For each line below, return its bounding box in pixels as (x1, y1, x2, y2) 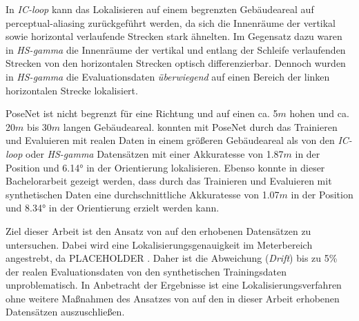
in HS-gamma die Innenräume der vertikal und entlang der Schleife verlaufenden (6, 42, 346, 56)
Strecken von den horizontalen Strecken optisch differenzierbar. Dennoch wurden (6, 56, 346, 70)
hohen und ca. (289, 106, 349, 121)
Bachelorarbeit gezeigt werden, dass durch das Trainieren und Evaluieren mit (6, 174, 332, 188)
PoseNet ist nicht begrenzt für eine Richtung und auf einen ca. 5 (6, 106, 278, 121)
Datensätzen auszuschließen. (6, 304, 125, 319)
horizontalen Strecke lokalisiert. (6, 83, 138, 97)
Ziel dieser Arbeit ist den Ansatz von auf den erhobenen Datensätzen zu (6, 223, 311, 238)
